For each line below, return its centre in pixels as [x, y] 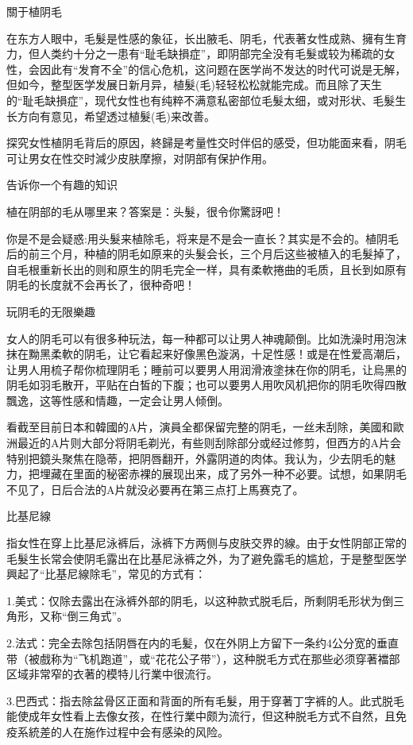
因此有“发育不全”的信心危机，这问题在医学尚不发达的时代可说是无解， [223, 69]
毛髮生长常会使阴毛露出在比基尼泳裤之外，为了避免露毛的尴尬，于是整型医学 [206, 558]
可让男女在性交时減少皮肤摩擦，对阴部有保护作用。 [140, 158]
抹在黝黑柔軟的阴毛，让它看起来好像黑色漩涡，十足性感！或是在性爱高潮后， [206, 354]
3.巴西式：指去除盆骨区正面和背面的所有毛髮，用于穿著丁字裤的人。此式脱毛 [205, 700]
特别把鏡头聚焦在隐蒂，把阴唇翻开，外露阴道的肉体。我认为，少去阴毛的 [195, 458]
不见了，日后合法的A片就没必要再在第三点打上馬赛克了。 [155, 489]
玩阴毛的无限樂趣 [51, 311]
